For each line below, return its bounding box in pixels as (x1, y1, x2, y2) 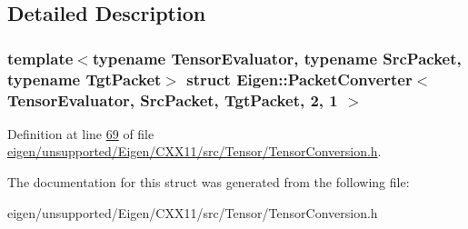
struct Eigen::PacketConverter (186, 67, 413, 90)
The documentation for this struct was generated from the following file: (7, 173, 410, 192)
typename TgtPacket (7, 67, 162, 90)
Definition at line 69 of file (7, 124, 154, 143)
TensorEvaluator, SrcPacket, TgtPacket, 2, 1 (7, 88, 338, 111)
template (7, 46, 74, 69)
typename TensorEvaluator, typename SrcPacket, (92, 46, 462, 69)
